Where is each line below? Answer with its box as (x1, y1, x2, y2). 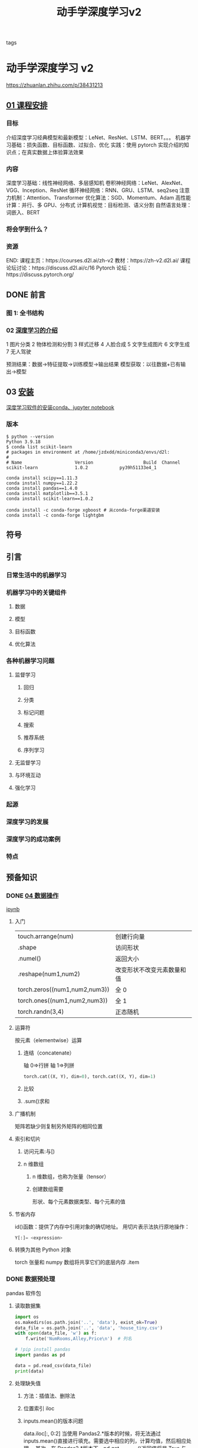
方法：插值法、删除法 (23, 1392, 75, 1399)
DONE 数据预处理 (6, 1275, 55, 1283)
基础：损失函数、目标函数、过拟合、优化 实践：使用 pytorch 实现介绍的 (11, 141, 184, 148)
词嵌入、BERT (6, 209, 40, 216)
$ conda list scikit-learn (6, 444, 72, 450)
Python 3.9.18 (6, 439, 41, 445)
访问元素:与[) (23, 1147, 55, 1155)
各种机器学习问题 (6, 656, 55, 665)
